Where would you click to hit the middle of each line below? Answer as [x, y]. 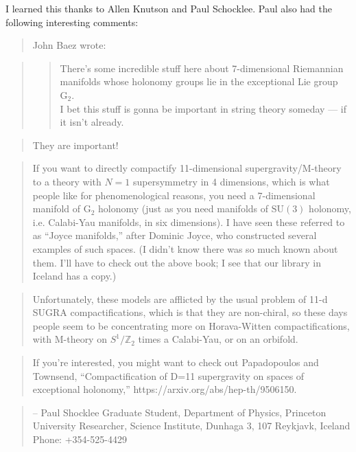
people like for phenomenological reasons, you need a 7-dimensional [174, 195]
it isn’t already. [92, 122]
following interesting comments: [72, 22]
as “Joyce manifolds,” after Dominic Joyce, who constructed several [175, 235]
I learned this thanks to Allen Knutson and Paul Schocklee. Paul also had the [169, 8]
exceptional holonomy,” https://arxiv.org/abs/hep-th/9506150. [165, 389]
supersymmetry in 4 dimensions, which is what [232, 181]
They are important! [75, 145]
